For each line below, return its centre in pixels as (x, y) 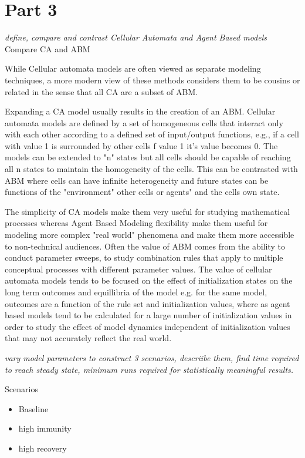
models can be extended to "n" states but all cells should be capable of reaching (148, 157)
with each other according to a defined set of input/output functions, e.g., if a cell (152, 134)
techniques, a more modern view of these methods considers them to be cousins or (152, 80)
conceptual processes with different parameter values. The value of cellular (138, 269)
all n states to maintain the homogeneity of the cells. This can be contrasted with (151, 169)
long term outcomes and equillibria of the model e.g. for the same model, (136, 292)
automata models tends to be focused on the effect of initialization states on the (149, 280)
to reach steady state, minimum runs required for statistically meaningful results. (149, 369)
